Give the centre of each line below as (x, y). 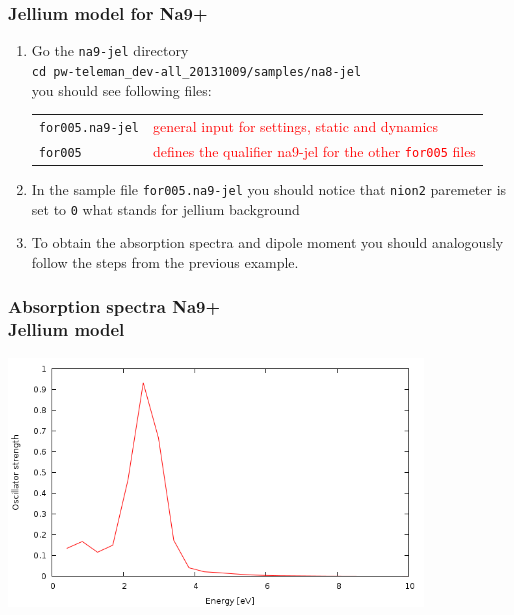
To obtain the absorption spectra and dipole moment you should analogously (267, 242)
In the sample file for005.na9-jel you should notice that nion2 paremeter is (269, 188)
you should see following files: (121, 89)
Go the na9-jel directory (110, 50)
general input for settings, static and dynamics (296, 125)
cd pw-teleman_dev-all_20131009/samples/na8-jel (196, 71)
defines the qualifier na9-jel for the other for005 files (314, 150)
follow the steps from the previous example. (165, 261)
